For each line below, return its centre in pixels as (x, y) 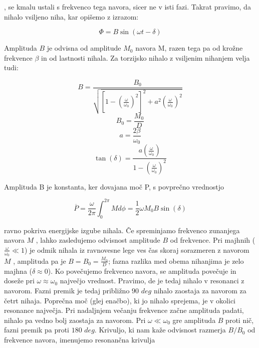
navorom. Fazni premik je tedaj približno (67, 290)
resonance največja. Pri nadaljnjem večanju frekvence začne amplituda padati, (124, 310)
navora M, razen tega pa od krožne (189, 48)
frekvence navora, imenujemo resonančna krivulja (80, 339)
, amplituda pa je (40, 260)
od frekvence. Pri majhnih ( (213, 240)
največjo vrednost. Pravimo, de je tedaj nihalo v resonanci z (152, 281)
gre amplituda (194, 320)
